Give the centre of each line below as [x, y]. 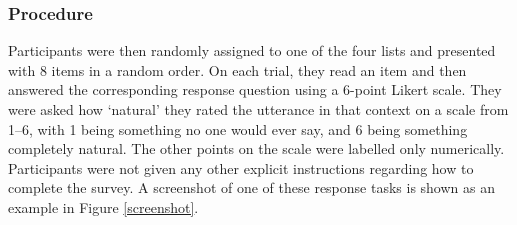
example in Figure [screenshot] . [103, 206]
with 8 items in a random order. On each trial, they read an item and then [237, 69]
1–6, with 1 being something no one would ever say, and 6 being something [238, 128]
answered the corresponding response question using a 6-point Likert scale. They [255, 89]
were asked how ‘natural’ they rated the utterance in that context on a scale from [258, 109]
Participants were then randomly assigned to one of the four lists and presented [252, 50]
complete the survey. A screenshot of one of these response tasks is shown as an [251, 187]
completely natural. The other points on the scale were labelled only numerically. [256, 148]
